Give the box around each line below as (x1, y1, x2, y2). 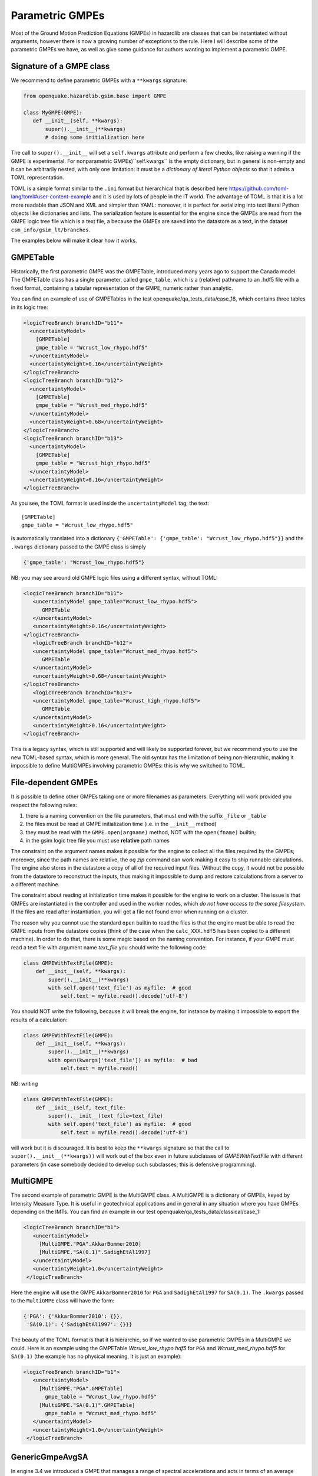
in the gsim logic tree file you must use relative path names (25, 837, 170, 844)
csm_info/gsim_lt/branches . (11, 226, 91, 233)
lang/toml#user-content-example (11, 193, 91, 200)
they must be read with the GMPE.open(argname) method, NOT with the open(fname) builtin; (25, 828, 256, 835)
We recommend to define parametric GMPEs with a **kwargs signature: (11, 77, 188, 84)
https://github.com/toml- (228, 185, 289, 192)
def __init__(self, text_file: (35, 1104, 126, 1111)
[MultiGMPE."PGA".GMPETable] (38, 1385, 123, 1392)
